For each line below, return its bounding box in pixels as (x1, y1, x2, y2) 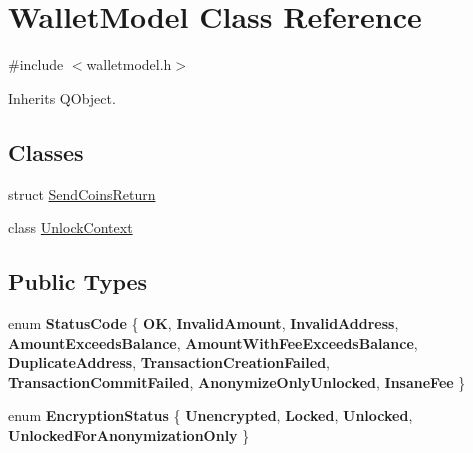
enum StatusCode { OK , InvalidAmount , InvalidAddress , (8, 312, 399, 333)
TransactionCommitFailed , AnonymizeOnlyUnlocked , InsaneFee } (8, 371, 466, 392)
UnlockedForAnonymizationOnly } (8, 424, 250, 445)
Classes (8, 136, 84, 167)
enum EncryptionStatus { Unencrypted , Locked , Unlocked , (8, 405, 413, 426)
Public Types (8, 266, 148, 297)
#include (8, 54, 64, 75)
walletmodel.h (86, 54, 172, 75)
